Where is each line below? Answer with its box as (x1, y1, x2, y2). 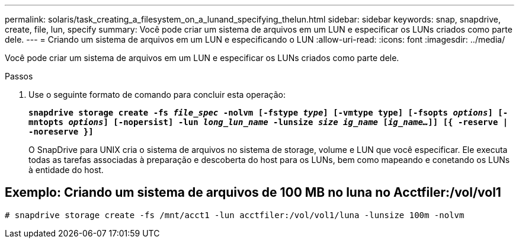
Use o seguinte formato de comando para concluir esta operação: (28, 89, 286, 100)
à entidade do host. (28, 165, 104, 175)
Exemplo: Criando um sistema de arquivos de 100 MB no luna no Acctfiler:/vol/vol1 (5, 185, 501, 200)
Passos (5, 71, 33, 81)
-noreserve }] (28, 127, 94, 136)
